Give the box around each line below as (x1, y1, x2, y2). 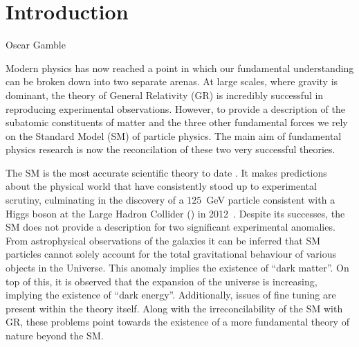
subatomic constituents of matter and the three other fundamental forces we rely (6, 115, 348, 130)
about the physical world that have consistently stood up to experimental (6, 179, 317, 193)
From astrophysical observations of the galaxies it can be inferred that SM (6, 233, 321, 247)
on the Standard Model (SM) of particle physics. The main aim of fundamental (6, 128, 342, 143)
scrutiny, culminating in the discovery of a (6, 193, 184, 207)
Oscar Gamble (6, 37, 66, 52)
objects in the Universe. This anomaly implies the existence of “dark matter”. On (6, 260, 349, 275)
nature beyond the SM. (6, 328, 104, 342)
